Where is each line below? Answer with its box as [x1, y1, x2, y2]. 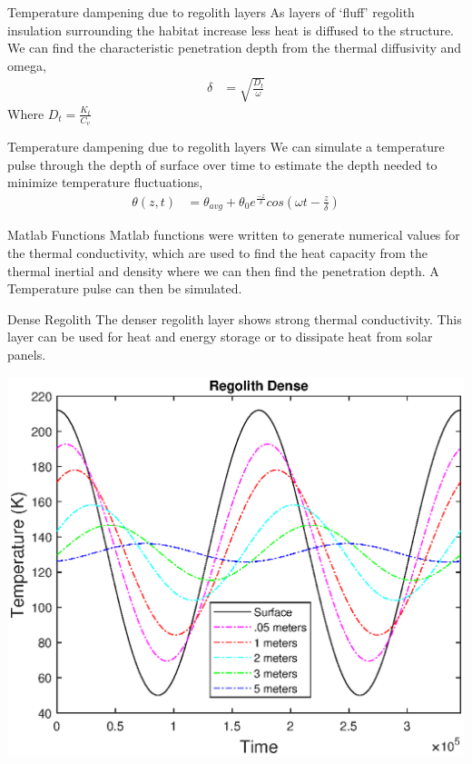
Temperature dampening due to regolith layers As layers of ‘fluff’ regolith [7, 3, 415, 21]
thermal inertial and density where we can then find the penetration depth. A [7, 261, 439, 280]
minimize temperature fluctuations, [7, 173, 203, 192]
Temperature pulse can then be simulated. [7, 279, 242, 298]
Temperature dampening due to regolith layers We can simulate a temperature [7, 137, 445, 156]
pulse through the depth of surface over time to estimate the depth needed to [7, 154, 438, 174]
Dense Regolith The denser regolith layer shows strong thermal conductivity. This [7, 309, 462, 328]
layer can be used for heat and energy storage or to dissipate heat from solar [7, 327, 433, 346]
